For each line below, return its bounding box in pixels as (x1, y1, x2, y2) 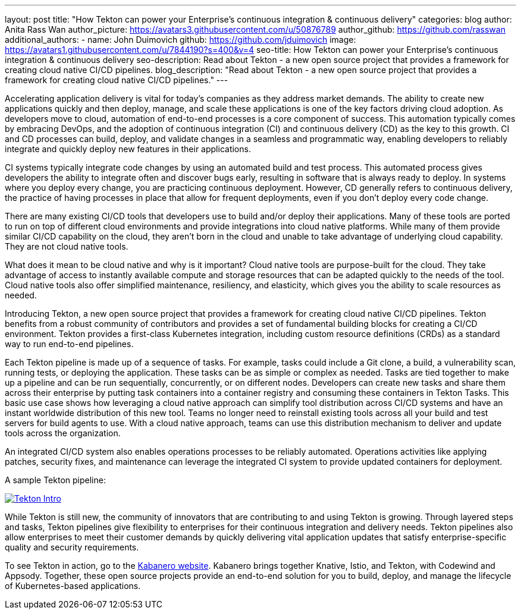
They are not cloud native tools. (5, 241, 128, 251)
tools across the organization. (5, 428, 121, 438)
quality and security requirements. (5, 542, 139, 552)
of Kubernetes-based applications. (5, 581, 141, 591)
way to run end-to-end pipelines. (5, 339, 134, 349)
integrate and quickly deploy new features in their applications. (5, 144, 251, 154)
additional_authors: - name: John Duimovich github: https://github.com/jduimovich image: (5, 34, 356, 45)
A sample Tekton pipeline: (5, 475, 106, 485)
